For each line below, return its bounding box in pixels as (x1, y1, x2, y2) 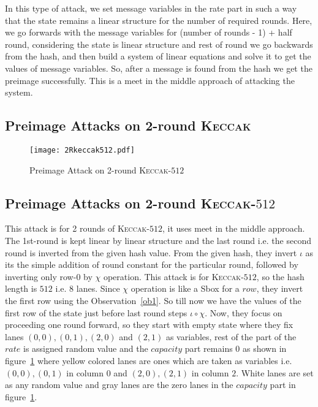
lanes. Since (76, 282, 120, 295)
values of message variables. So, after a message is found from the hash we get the (5, 61, 312, 74)
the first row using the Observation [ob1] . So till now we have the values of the (5, 294, 301, 306)
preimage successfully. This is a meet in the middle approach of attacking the (5, 74, 295, 86)
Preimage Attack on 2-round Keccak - (29, 163, 172, 176)
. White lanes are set (236, 366, 314, 379)
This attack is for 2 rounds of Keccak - (5, 222, 150, 235)
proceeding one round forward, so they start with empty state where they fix (5, 318, 293, 331)
